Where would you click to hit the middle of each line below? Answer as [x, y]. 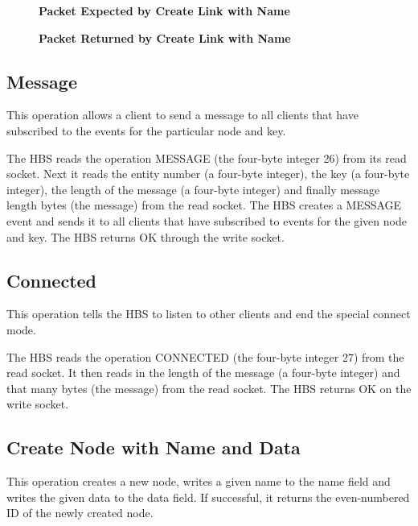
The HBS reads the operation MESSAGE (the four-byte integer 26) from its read [207, 157]
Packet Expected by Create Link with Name [164, 10]
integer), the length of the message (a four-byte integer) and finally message [193, 189]
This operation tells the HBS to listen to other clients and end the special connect [209, 314]
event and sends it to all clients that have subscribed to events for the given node [207, 220]
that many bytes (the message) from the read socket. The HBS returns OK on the [209, 388]
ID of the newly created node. [80, 513]
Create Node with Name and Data [154, 447]
